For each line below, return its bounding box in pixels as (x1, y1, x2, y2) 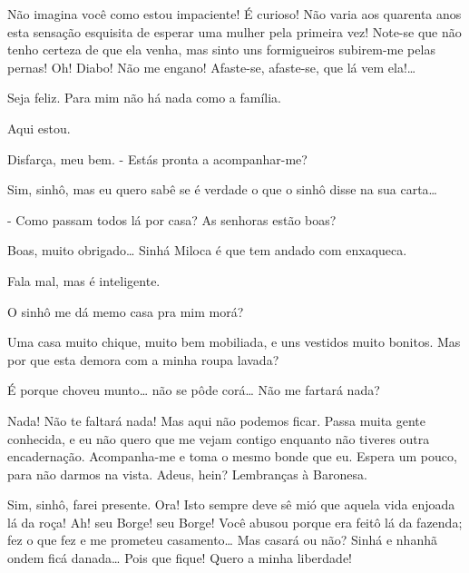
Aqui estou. (7, 118, 71, 137)
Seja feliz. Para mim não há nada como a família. (7, 88, 282, 107)
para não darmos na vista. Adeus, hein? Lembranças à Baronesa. (7, 464, 367, 483)
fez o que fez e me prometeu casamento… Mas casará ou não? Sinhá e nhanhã (7, 530, 437, 549)
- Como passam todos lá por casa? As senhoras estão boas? (7, 210, 337, 229)
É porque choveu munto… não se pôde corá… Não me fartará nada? (7, 380, 380, 400)
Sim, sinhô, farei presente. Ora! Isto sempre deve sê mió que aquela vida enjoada (7, 495, 455, 514)
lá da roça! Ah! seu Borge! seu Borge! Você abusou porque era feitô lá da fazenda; (7, 512, 463, 531)
